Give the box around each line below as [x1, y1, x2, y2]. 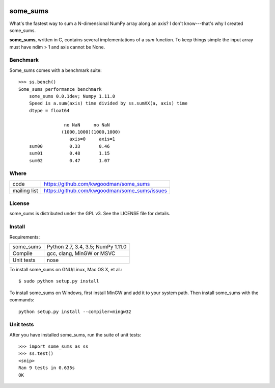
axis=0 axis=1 [69, 136, 116, 142]
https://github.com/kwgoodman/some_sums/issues [44, 187, 168, 194]
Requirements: [9, 234, 40, 240]
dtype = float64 [29, 108, 70, 113]
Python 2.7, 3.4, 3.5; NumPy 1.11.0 [46, 243, 127, 250]
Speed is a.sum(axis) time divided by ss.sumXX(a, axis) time [29, 100, 188, 107]
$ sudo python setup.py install [18, 278, 99, 284]
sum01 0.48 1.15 [29, 150, 110, 157]
